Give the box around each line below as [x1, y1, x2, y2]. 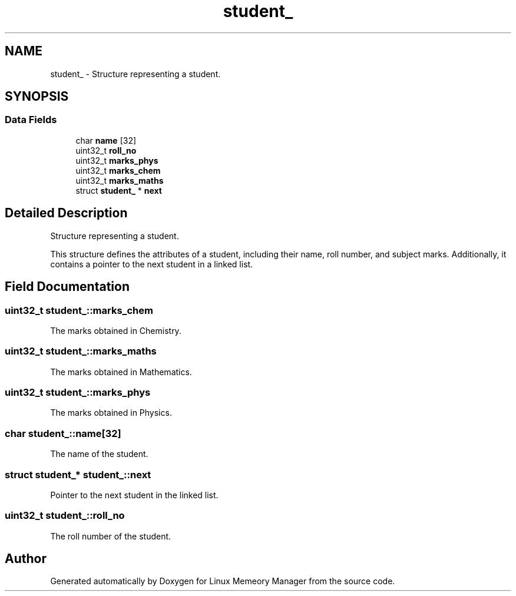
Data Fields [5, 114, 57, 126]
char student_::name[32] [5, 427, 121, 439]
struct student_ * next [75, 185, 162, 196]
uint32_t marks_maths [75, 175, 164, 186]
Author [5, 551, 47, 567]
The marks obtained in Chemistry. [50, 325, 181, 336]
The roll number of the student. [50, 531, 171, 541]
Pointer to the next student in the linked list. [50, 489, 219, 500]
